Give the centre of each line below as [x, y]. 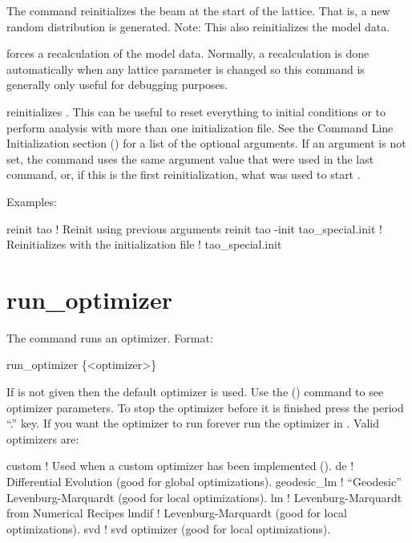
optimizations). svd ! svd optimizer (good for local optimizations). [169, 528]
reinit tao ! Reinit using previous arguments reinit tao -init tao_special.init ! [194, 228]
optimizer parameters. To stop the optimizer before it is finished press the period [205, 407]
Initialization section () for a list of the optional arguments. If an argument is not [206, 143]
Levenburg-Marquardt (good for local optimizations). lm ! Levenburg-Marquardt [204, 497]
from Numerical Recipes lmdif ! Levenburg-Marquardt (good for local [177, 513]
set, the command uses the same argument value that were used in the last [190, 158]
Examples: [32, 201]
